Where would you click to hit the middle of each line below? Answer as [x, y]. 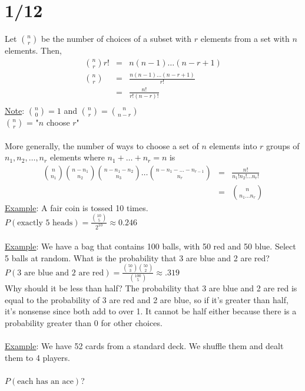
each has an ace [45, 381]
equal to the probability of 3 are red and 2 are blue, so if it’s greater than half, [147, 299]
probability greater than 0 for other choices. [84, 322]
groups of [283, 145]
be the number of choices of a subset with [117, 39]
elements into [233, 145]
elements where [77, 157]
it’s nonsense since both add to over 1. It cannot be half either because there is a [151, 311]
